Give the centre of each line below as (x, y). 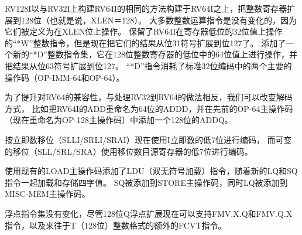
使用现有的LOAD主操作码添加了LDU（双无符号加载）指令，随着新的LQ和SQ (151, 171)
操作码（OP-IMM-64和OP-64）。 (65, 77)
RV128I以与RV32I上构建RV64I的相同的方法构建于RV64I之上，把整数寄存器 (146, 8)
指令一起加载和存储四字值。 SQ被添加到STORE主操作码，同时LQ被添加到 (146, 182)
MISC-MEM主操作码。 (47, 194)
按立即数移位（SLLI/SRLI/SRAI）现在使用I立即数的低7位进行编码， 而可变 (148, 139)
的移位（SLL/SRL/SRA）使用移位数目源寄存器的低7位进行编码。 (129, 151)
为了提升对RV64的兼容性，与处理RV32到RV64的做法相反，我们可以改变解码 (149, 97)
